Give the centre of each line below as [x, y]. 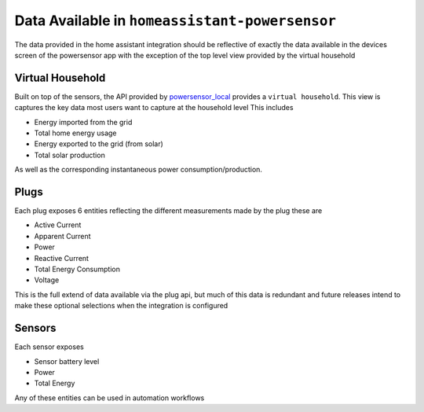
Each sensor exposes [49, 347]
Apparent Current [62, 236]
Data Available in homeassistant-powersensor [175, 20]
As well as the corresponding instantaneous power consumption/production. [139, 170]
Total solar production [69, 155]
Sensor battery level [67, 361]
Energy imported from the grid [83, 122]
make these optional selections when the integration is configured [121, 306]
